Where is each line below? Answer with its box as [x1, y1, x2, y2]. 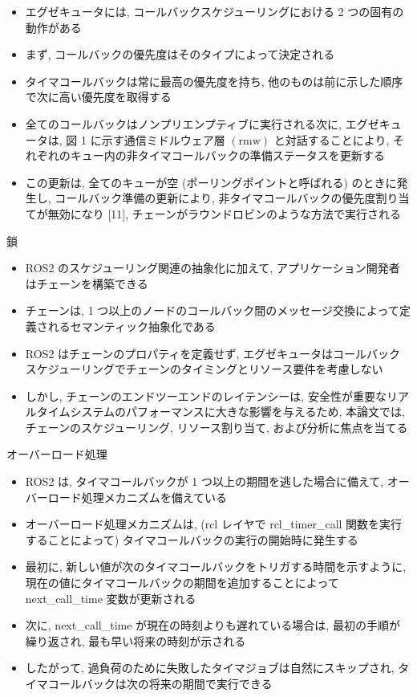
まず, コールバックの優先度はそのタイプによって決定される [25, 46, 335, 63]
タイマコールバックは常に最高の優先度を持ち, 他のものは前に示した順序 [25, 72, 403, 89]
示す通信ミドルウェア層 [101, 131, 225, 148]
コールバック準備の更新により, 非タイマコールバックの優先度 [55, 190, 376, 206]
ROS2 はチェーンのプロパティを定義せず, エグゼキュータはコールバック [25, 344, 401, 361]
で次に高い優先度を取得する [25, 88, 172, 105]
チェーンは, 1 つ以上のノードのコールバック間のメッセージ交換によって [25, 302, 399, 319]
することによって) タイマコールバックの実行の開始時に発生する [25, 531, 358, 548]
